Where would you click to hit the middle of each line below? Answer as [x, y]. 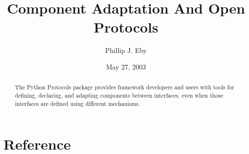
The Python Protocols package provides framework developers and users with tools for [124, 87]
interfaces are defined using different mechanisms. [77, 103]
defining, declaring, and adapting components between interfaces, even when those [119, 95]
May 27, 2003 [126, 66]
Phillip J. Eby [126, 50]
